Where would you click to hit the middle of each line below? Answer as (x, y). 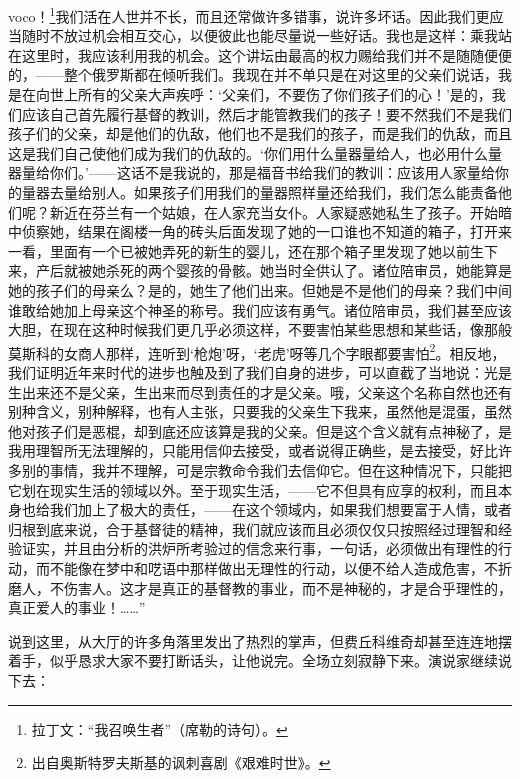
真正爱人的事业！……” (77, 607)
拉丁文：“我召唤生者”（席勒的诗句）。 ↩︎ (159, 728)
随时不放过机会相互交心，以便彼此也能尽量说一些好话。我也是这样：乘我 (259, 35)
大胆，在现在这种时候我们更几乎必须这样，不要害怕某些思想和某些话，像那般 (260, 329)
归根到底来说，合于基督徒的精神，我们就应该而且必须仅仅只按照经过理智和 (253, 528)
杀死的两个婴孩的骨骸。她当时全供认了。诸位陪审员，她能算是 (308, 270)
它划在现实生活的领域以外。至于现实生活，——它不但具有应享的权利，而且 (253, 489)
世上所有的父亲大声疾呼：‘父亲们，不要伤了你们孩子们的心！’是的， (270, 94)
